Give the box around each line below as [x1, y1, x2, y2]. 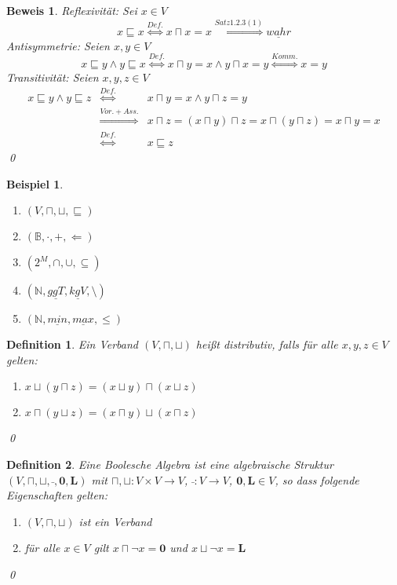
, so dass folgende [275, 471, 359, 488]
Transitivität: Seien [6, 69, 99, 85]
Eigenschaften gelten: [6, 487, 107, 503]
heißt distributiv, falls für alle [195, 336, 338, 353]
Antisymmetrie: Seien [6, 37, 110, 53]
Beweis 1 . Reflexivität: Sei [6, 2, 137, 18]
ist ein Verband [78, 513, 152, 529]
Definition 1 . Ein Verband [6, 336, 139, 353]
